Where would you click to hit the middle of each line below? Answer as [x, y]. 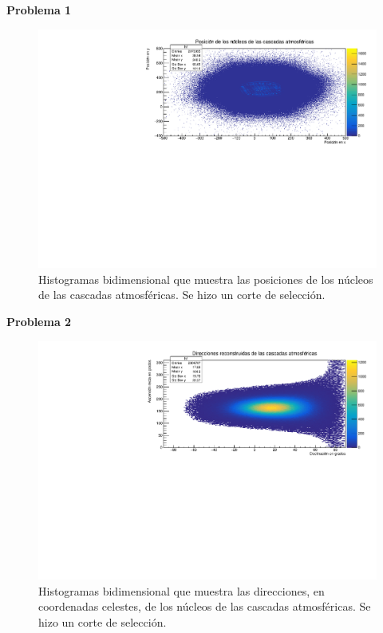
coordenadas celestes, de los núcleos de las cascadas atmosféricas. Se [205, 606]
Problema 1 [39, 10]
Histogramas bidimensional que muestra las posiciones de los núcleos [206, 279]
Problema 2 [39, 322]
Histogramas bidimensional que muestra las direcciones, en [182, 590]
